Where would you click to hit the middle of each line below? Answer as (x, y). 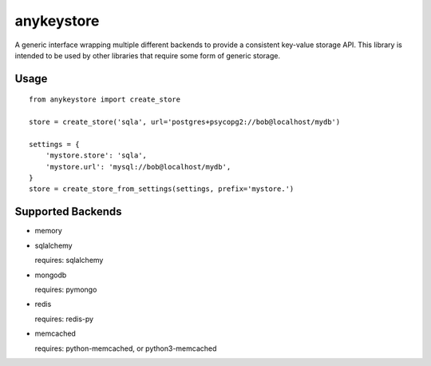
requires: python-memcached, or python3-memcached (126, 348)
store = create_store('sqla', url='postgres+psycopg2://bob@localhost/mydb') (185, 122)
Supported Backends (69, 212)
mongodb (51, 275)
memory (49, 231)
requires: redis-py (64, 319)
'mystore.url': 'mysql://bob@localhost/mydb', (138, 167)
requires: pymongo (66, 289)
